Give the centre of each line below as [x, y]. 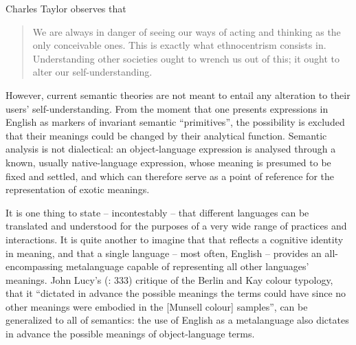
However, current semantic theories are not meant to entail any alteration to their [178, 94]
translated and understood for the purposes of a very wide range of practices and [176, 226]
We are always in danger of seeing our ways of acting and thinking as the [187, 31]
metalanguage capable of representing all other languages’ [188, 266]
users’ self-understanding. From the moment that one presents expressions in [167, 108]
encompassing [34, 266]
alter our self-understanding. [92, 72]
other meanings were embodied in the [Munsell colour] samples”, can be [157, 306]
